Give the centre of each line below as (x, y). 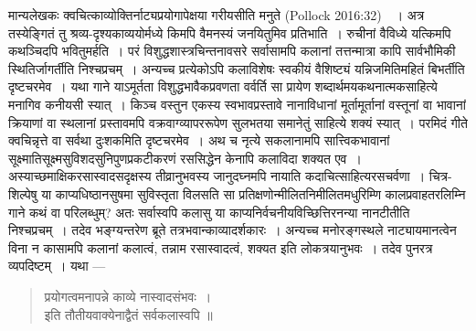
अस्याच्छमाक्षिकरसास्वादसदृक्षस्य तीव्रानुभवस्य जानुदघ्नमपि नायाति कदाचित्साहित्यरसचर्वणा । (217, 176)
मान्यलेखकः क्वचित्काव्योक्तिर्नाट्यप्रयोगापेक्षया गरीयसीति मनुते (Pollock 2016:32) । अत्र (217, 15)
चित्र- (440, 176)
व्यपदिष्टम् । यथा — (57, 266)
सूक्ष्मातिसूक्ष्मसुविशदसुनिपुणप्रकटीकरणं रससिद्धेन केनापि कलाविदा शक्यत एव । (185, 158)
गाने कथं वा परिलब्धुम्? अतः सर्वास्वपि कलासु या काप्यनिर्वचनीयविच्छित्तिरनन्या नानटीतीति (209, 212)
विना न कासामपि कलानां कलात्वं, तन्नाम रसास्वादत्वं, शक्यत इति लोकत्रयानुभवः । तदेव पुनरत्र (221, 247)
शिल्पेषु (23, 193)
